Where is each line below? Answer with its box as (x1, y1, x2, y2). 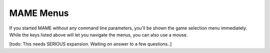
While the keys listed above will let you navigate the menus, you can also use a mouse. (9, 31, 188, 37)
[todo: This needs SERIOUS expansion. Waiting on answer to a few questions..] (9, 41, 172, 47)
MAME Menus (9, 7, 69, 18)
